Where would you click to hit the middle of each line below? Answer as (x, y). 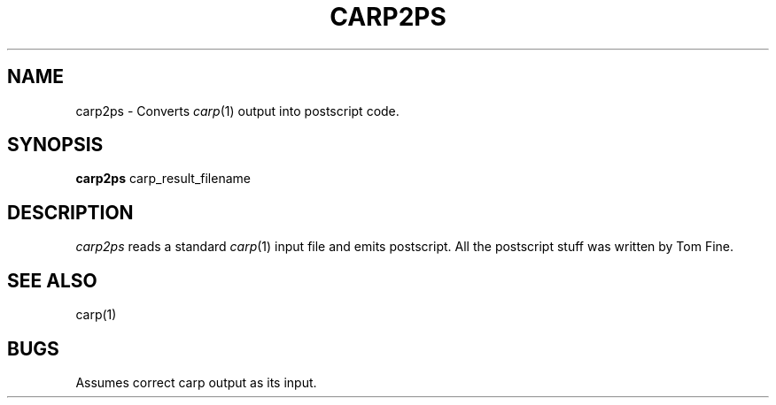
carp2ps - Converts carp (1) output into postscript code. (237, 111)
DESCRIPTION (70, 212)
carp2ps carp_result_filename (163, 179)
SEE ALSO (52, 280)
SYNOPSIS (55, 145)
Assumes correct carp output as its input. (196, 382)
